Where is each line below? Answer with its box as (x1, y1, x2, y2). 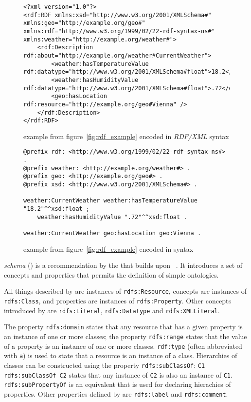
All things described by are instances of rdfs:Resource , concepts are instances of (4, 286, 247, 296)
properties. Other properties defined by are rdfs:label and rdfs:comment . (4, 389, 228, 399)
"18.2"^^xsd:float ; (23, 205, 90, 213)
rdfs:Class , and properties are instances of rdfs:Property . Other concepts (4, 296, 231, 306)
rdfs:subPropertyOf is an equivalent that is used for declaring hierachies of (4, 379, 231, 389)
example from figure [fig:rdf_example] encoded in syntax (23, 243, 194, 254)
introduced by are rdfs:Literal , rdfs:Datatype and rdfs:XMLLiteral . (4, 305, 220, 315)
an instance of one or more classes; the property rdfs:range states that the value (4, 331, 247, 342)
